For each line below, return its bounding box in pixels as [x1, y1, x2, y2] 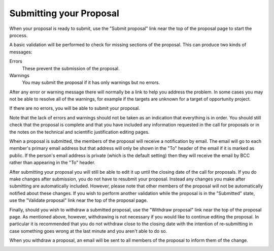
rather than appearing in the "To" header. [9, 160, 96, 166]
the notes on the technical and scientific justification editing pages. [9, 129, 150, 135]
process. [9, 32, 28, 38]
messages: [9, 49, 32, 55]
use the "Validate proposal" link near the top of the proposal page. [9, 197, 148, 203]
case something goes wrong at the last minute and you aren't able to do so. [9, 228, 167, 234]
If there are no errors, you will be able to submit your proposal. [9, 105, 141, 111]
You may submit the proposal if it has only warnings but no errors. [22, 79, 160, 86]
